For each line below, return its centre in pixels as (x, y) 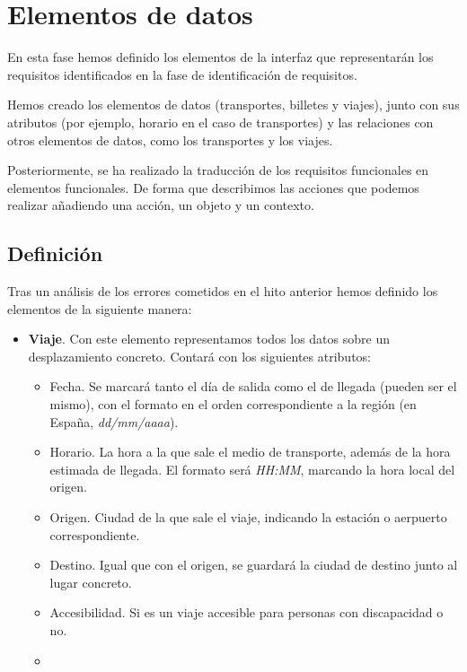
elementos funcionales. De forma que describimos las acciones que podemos (213, 187)
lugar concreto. (91, 582)
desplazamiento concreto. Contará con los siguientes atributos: (200, 356)
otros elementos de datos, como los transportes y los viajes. (170, 140)
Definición (55, 253)
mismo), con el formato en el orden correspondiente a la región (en (233, 404)
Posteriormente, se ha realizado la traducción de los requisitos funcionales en (218, 170)
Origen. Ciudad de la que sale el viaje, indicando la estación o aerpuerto (248, 517)
